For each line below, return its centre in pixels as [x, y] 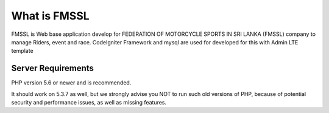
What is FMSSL [50, 16]
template [22, 51]
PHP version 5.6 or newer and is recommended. [71, 83]
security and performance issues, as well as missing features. [89, 103]
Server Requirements [53, 68]
